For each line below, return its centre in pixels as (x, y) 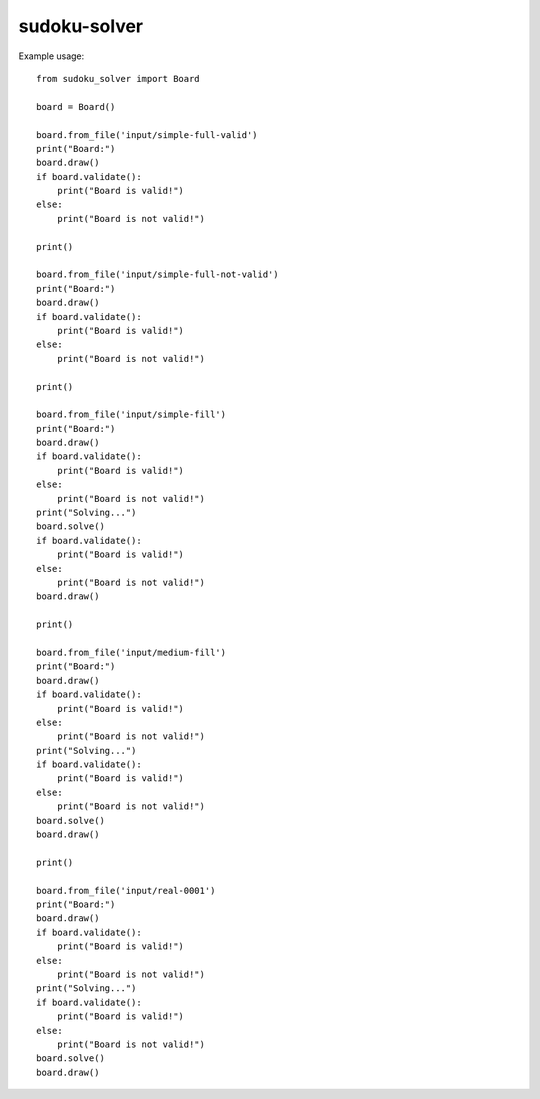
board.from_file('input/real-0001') (126, 890)
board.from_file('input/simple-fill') (131, 414)
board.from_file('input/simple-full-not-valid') (157, 274)
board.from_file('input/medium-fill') (131, 652)
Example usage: (51, 56)
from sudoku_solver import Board (118, 78)
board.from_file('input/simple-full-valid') (147, 134)
